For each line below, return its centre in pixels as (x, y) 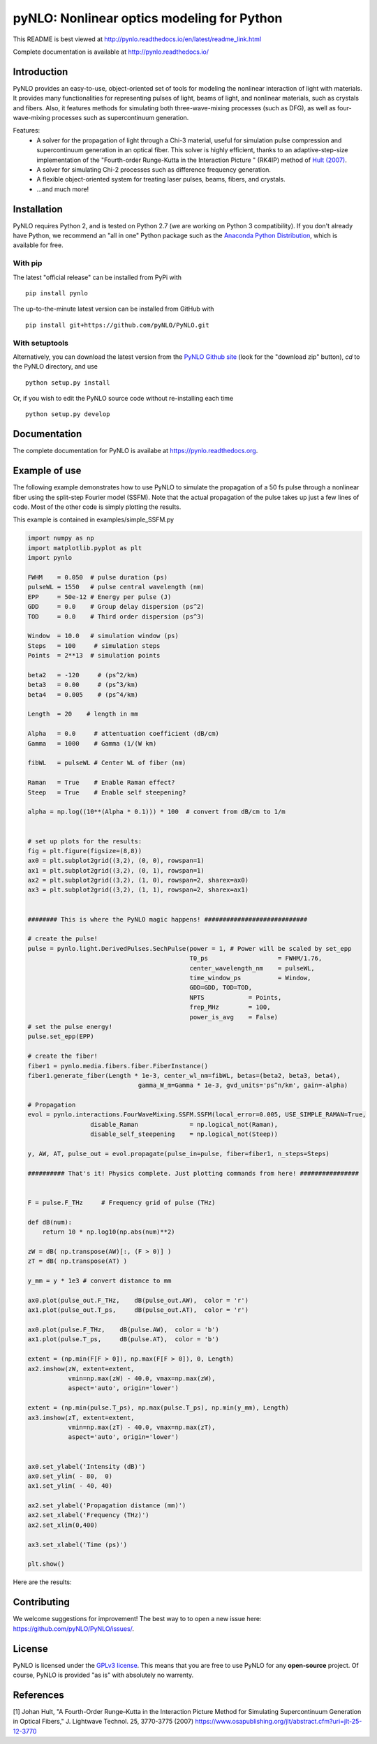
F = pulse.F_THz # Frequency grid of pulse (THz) (121, 1202)
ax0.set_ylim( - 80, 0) (70, 1476)
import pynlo (50, 558)
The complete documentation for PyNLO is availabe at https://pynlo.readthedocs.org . (135, 451)
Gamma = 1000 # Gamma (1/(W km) (92, 743)
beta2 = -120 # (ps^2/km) (83, 675)
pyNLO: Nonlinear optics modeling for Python (148, 18)
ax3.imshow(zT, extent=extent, (81, 1418)
